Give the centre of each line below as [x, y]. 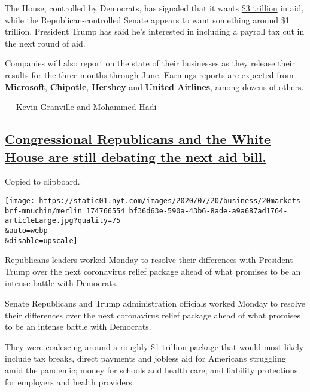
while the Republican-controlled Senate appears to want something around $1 [147, 19]
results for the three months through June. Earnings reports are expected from [149, 74]
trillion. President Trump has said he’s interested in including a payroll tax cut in [155, 31]
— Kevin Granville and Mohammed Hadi [81, 107]
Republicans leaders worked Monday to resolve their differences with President [149, 260]
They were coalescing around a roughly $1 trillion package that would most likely [154, 346]
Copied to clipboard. [42, 181]
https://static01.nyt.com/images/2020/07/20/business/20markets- [172, 200]
